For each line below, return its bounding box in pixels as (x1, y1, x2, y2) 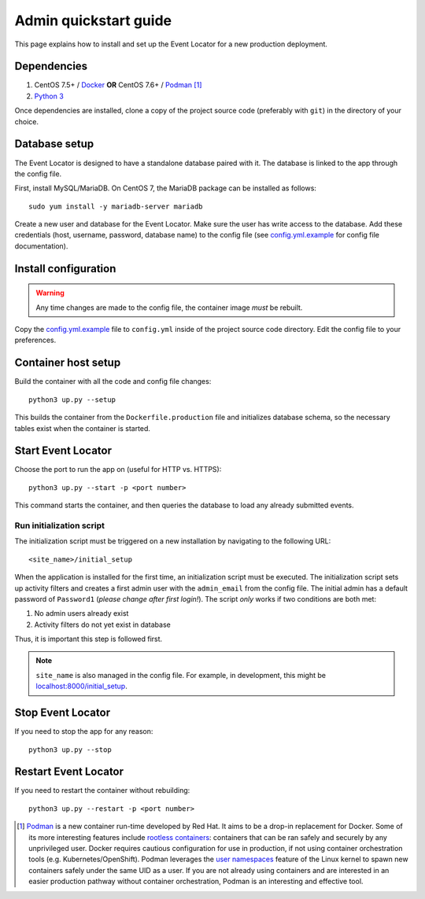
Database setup (14, 138, 94, 151)
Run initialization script (14, 520, 105, 531)
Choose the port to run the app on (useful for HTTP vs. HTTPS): (14, 465, 222, 474)
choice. (14, 116, 39, 126)
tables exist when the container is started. (14, 423, 151, 433)
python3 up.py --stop (28, 745, 112, 754)
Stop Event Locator (14, 706, 110, 720)
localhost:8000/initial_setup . (35, 681, 128, 691)
